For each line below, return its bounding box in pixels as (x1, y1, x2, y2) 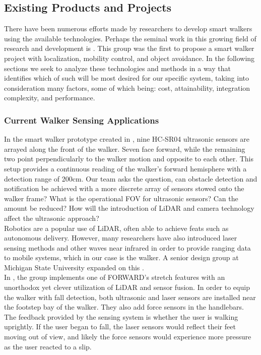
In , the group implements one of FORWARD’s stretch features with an (4, 272, 225, 282)
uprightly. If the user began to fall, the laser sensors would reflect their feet (4, 321, 236, 332)
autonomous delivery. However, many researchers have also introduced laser (4, 232, 237, 243)
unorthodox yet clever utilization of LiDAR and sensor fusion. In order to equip (4, 282, 250, 292)
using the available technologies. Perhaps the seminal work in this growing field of (4, 33, 256, 43)
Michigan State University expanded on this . (4, 262, 144, 272)
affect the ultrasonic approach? (4, 212, 99, 223)
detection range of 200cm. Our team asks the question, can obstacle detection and (4, 173, 257, 184)
